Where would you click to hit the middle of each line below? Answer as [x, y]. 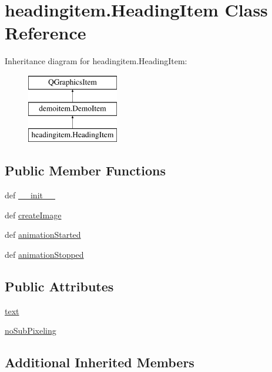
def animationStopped [44, 254]
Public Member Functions [85, 170]
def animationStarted [43, 235]
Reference [46, 33]
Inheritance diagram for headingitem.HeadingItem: [96, 61]
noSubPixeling [31, 331]
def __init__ [30, 195]
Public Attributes [59, 286]
